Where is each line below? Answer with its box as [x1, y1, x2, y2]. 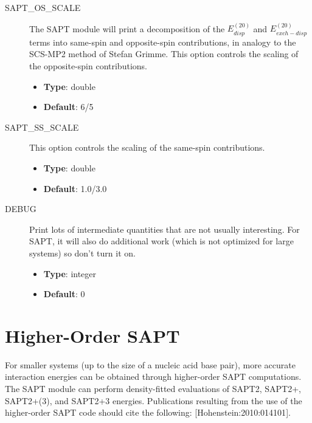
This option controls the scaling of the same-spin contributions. [29, 141, 265, 154]
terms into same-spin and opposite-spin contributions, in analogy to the [29, 35, 296, 48]
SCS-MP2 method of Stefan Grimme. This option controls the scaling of [29, 47, 299, 60]
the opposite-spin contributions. [29, 60, 147, 72]
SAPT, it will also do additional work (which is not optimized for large [29, 235, 294, 247]
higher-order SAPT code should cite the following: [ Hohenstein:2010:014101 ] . [5, 406, 291, 419]
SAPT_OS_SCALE [5, 1, 81, 13]
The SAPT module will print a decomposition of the [29, 22, 225, 35]
